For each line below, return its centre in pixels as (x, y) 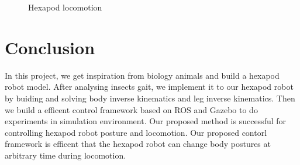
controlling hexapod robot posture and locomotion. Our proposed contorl (136, 132)
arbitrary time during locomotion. (65, 155)
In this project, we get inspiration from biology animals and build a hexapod (142, 75)
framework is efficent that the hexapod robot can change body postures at (138, 144)
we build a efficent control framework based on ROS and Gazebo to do (131, 109)
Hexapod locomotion (65, 7)
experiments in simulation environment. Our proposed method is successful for (146, 121)
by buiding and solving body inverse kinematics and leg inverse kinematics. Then (150, 98)
